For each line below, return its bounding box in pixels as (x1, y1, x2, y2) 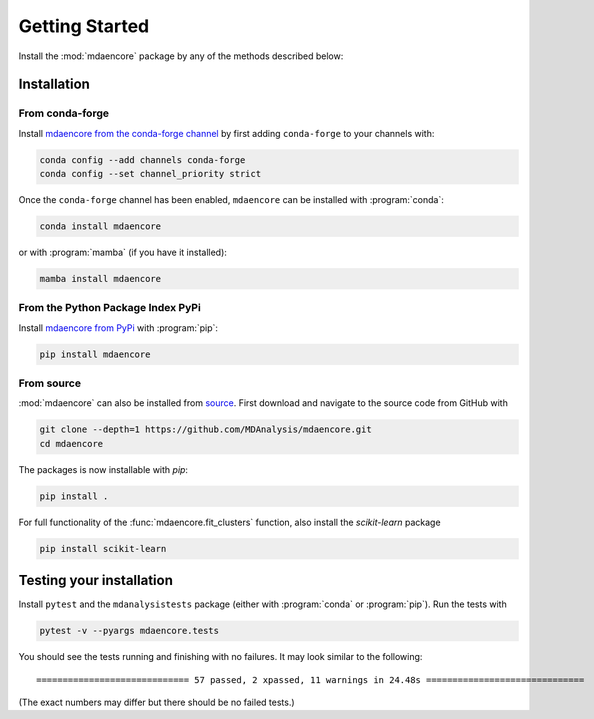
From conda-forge (18, 106, 110, 120)
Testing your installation (18, 572, 174, 589)
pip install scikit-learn (39, 543, 167, 554)
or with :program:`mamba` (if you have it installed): (18, 246, 227, 259)
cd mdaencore (39, 438, 104, 449)
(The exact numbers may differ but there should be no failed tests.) (18, 696, 295, 709)
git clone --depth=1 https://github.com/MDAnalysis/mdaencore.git (39, 424, 372, 435)
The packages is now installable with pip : (18, 463, 189, 475)
